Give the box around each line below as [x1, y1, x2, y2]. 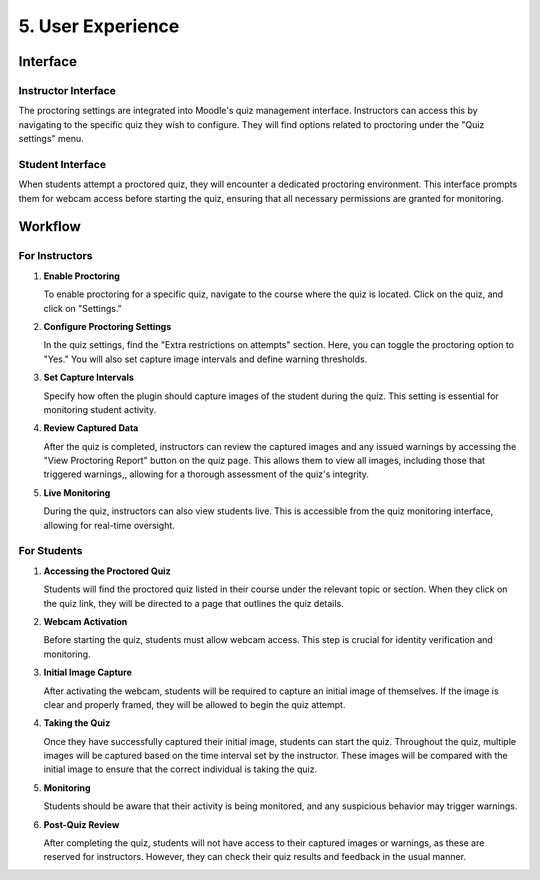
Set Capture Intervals [43, 371, 135, 384]
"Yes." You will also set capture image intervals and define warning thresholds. [43, 353, 368, 365]
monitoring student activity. [43, 403, 157, 415]
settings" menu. [18, 133, 84, 145]
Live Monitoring [43, 486, 111, 499]
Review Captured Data [43, 422, 139, 434]
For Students [18, 544, 83, 558]
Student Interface [18, 157, 107, 171]
